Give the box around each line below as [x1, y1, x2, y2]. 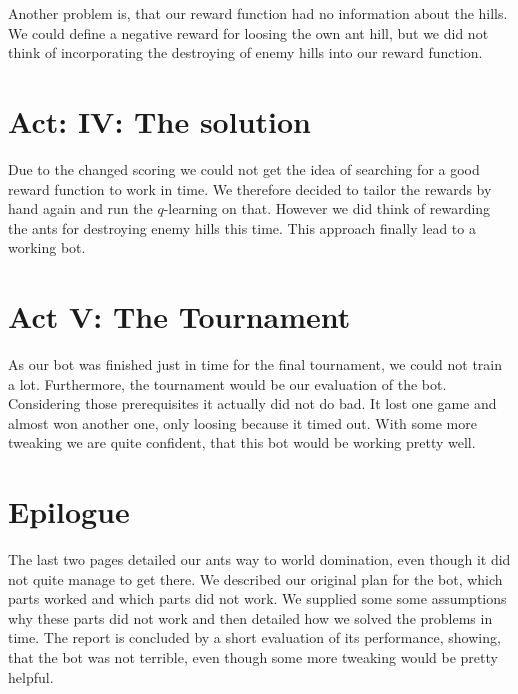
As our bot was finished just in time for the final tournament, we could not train [8, 354, 502, 374]
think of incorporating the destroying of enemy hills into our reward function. [8, 42, 483, 63]
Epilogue [8, 491, 130, 532]
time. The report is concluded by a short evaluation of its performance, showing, [8, 627, 501, 648]
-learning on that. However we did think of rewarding [163, 198, 491, 219]
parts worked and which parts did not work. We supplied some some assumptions [8, 588, 507, 609]
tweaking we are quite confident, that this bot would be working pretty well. [8, 432, 476, 453]
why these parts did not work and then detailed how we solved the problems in [8, 607, 493, 628]
